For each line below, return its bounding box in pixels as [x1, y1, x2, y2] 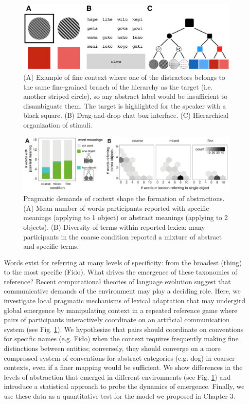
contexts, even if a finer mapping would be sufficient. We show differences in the [4, 362, 243, 372]
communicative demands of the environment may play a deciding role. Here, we [4, 286, 241, 296]
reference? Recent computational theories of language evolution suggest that [4, 276, 231, 286]
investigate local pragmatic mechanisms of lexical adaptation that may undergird [4, 295, 246, 306]
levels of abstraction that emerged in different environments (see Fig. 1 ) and [4, 371, 231, 382]
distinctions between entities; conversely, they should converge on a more [4, 343, 221, 353]
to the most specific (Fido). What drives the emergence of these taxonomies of [4, 267, 237, 277]
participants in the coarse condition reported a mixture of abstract [23, 231, 222, 241]
